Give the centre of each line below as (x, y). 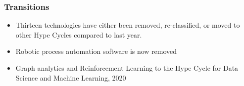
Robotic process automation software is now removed (96, 51)
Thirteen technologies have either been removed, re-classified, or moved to (128, 25)
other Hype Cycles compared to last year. (79, 34)
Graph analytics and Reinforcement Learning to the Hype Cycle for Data (127, 68)
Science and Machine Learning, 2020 (71, 77)
